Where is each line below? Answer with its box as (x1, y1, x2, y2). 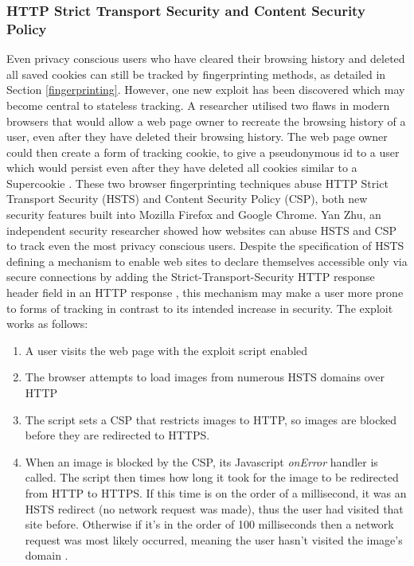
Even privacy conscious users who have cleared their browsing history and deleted (6, 50, 405, 67)
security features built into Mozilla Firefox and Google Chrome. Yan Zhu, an (6, 206, 381, 223)
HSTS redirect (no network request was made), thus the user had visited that (25, 500, 404, 517)
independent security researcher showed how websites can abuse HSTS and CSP (6, 221, 396, 238)
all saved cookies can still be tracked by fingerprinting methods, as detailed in (6, 65, 386, 82)
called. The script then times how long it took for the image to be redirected (25, 469, 399, 486)
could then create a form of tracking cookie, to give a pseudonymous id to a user (6, 143, 400, 160)
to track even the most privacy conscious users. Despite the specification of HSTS (6, 237, 404, 254)
